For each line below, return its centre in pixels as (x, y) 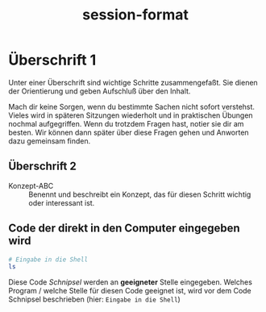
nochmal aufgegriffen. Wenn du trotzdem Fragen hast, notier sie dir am (126, 123)
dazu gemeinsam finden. (50, 141)
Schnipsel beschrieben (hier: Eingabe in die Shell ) (95, 299)
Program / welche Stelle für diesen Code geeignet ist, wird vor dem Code (130, 291)
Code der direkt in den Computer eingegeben (124, 229)
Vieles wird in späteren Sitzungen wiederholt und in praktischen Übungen (131, 115)
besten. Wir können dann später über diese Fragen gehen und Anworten (129, 132)
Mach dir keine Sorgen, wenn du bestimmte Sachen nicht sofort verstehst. (132, 106)
